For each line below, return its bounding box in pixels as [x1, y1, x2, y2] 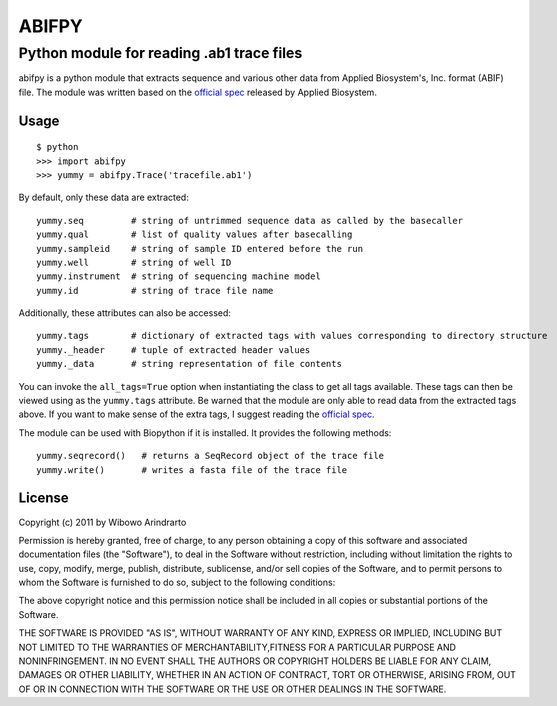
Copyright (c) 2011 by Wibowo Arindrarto [18, 516, 187, 528]
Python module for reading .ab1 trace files [18, 44, 303, 62]
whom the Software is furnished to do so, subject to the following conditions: [18, 576, 336, 589]
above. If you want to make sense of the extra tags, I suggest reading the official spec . [18, 408, 375, 420]
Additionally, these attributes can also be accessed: [18, 307, 232, 319]
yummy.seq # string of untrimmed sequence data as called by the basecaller [36, 215, 464, 226]
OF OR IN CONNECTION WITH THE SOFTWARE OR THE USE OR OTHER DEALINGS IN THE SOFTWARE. [18, 683, 447, 695]
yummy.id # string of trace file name [36, 285, 274, 296]
